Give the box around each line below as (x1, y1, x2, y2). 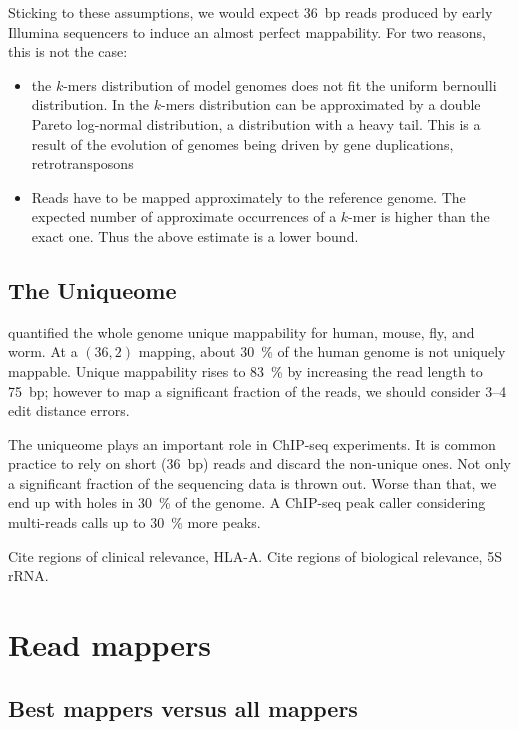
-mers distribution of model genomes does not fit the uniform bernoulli (63, 74, 497, 95)
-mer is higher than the (348, 206, 490, 227)
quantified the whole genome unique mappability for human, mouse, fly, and (8, 321, 475, 342)
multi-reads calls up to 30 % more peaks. (8, 512, 261, 533)
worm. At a (8, 341, 78, 362)
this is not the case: (8, 41, 128, 62)
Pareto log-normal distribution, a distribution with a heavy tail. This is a (31, 113, 481, 134)
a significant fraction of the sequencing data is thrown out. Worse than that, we (8, 472, 497, 493)
